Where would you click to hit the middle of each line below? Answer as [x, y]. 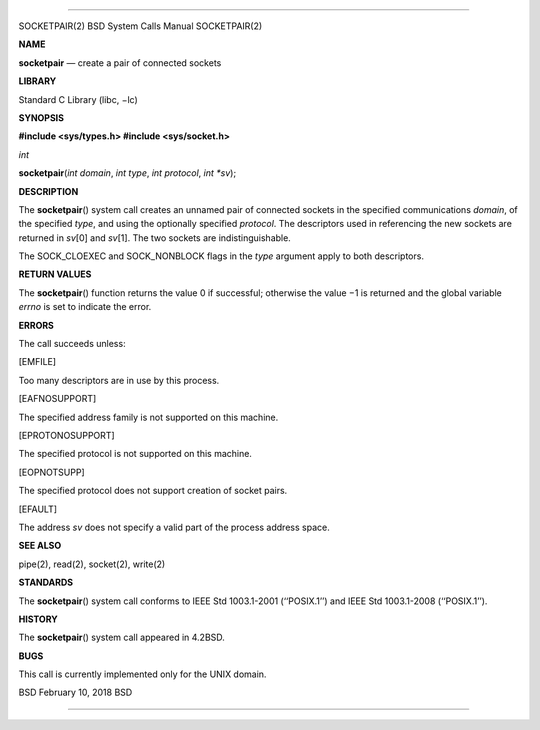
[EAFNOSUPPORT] [57, 399]
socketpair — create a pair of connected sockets [120, 62]
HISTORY [38, 619]
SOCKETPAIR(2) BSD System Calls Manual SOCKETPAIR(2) [140, 26]
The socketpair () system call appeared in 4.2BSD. [121, 637]
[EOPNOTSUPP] [51, 472]
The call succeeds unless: [72, 344]
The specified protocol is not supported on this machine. [135, 454]
